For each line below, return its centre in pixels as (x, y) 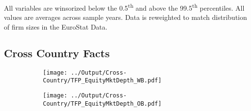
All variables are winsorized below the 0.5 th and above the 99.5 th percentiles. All (124, 7)
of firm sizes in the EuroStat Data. (56, 26)
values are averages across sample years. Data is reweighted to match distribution (125, 17)
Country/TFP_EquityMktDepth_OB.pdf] (102, 103)
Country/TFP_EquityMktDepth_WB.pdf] (102, 81)
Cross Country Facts (57, 53)
